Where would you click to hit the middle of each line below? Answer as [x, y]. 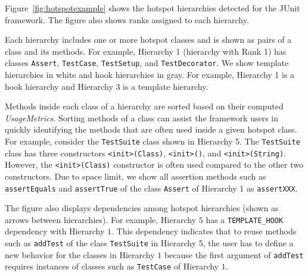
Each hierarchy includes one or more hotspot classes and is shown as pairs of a [148, 40]
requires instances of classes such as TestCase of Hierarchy [112, 266]
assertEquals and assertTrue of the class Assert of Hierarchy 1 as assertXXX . [151, 188]
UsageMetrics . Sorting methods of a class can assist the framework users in [142, 117]
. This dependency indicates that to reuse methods [204, 231]
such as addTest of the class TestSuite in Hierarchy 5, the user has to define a [149, 243]
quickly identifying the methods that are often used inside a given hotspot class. [151, 129]
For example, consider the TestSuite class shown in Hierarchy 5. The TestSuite [153, 141]
